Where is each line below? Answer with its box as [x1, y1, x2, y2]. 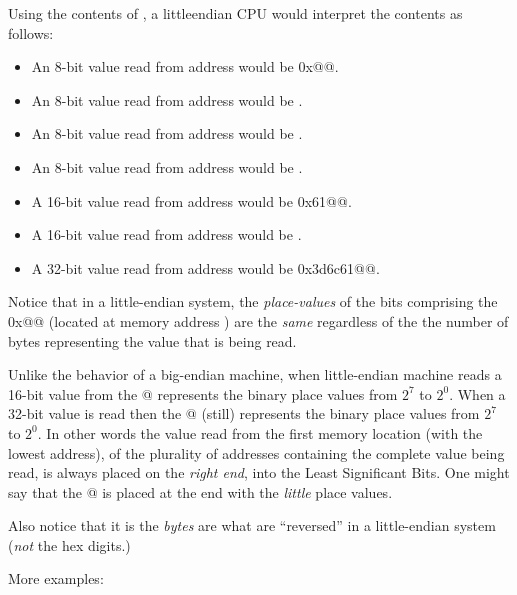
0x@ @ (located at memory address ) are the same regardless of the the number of [8, 310, 509, 331]
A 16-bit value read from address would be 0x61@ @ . [31, 190, 352, 211]
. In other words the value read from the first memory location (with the [37, 422, 483, 443]
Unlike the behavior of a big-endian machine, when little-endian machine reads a [8, 364, 502, 385]
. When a [449, 383, 506, 404]
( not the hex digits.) [8, 534, 131, 555]
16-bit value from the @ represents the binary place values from [8, 383, 398, 404]
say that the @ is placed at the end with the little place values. [8, 481, 393, 502]
